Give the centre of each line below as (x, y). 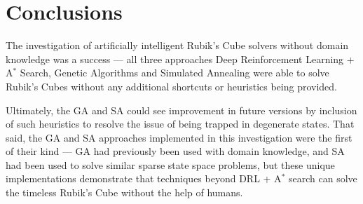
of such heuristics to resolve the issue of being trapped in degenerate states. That (180, 124)
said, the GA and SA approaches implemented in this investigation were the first (179, 137)
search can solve (323, 178)
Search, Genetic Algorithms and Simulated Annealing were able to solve (174, 73)
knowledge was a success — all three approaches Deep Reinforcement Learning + (180, 59)
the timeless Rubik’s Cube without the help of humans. (124, 192)
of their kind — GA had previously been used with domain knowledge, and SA (175, 151)
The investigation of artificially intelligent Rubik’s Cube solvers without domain (177, 45)
